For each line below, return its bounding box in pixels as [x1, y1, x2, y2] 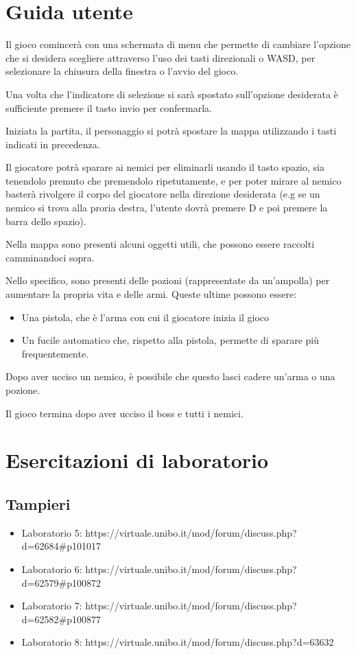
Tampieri [5, 493, 71, 514]
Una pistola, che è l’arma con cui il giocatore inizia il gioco [21, 310, 270, 324]
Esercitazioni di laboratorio [5, 446, 269, 474]
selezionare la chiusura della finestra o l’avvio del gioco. [5, 64, 239, 78]
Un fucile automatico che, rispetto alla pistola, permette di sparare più [21, 333, 320, 347]
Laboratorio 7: [21, 598, 82, 613]
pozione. [5, 383, 40, 397]
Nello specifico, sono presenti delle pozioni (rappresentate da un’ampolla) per [5, 273, 330, 288]
